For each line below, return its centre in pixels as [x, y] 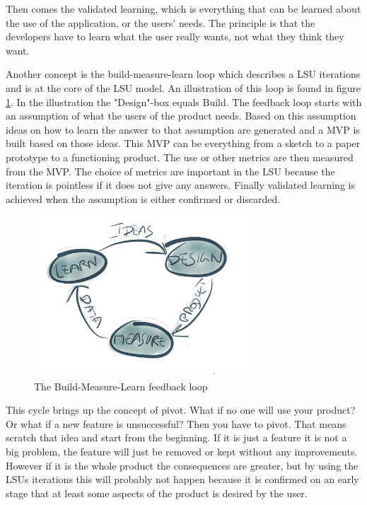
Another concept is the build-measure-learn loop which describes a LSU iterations [183, 74]
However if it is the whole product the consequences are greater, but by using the [182, 465]
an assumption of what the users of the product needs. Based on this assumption [181, 116]
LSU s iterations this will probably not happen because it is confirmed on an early [182, 479]
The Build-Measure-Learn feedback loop [121, 386]
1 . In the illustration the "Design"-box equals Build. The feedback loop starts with [184, 101]
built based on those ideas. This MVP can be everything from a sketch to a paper [183, 143]
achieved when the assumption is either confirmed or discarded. [143, 198]
